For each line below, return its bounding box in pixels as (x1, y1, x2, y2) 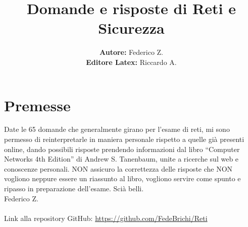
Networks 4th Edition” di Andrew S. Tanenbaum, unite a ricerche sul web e (4, 154, 239, 164)
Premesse (4, 95, 71, 115)
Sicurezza (98, 18, 165, 38)
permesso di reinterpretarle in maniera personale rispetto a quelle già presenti (4, 134, 244, 144)
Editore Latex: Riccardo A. (86, 56, 177, 67)
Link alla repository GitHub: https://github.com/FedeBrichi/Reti (4, 212, 208, 223)
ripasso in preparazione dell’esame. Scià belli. (4, 183, 144, 193)
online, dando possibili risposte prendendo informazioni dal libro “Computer (4, 143, 240, 154)
